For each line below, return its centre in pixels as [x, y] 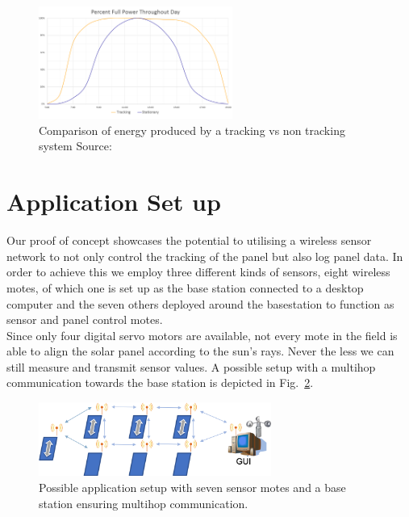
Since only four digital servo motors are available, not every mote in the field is [202, 335]
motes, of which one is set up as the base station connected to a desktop [185, 287]
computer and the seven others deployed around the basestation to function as [200, 303]
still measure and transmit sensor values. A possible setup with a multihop [191, 366]
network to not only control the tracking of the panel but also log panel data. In [205, 256]
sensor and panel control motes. [85, 319]
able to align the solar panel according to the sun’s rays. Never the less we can [200, 351]
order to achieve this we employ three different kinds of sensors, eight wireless [198, 272]
